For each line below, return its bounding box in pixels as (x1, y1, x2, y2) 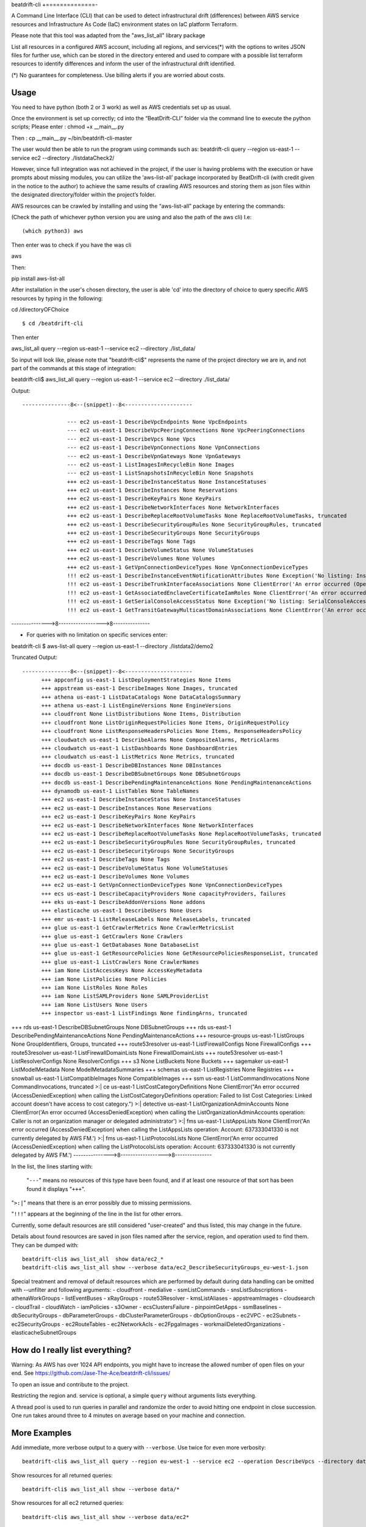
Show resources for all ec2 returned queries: (11, 1500, 124, 1507)
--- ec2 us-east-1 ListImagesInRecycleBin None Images (67, 461, 235, 468)
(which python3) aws (22, 228, 84, 235)
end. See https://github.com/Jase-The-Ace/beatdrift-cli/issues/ (11, 1369, 171, 1377)
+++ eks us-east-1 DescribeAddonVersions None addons (41, 898, 206, 906)
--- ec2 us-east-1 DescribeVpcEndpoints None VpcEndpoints (67, 418, 248, 425)
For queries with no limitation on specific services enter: (26, 631, 168, 638)
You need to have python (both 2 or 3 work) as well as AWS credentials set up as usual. (11, 103, 231, 111)
